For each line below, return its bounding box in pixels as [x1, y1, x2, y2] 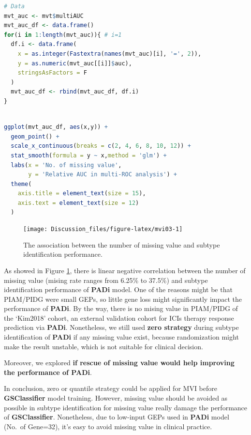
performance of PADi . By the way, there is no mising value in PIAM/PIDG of [4, 303, 238, 313]
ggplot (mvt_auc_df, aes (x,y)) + [4, 124, 108, 131]
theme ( [11, 180, 32, 187]
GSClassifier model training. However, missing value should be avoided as [4, 393, 228, 403]
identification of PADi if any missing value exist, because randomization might [4, 332, 239, 342]
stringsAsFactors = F [17, 69, 87, 77]
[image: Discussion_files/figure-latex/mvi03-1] [23, 226, 183, 233]
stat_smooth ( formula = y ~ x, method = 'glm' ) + [11, 152, 167, 159]
